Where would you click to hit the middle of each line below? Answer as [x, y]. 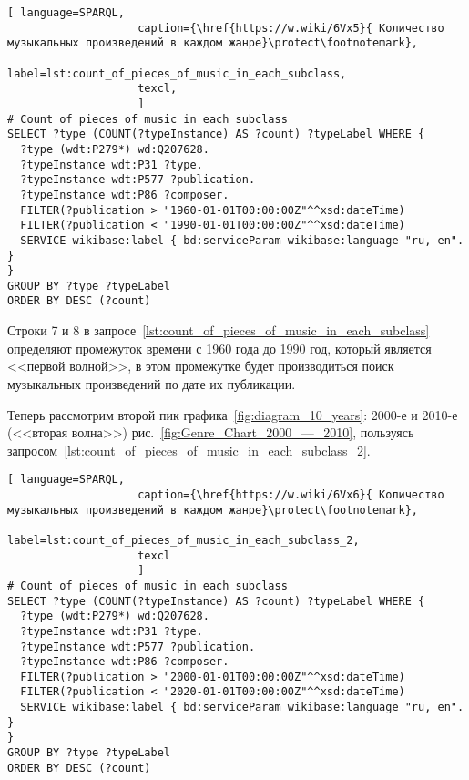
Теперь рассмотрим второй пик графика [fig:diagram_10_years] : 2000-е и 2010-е [233, 414]
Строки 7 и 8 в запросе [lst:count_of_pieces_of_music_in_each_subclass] [219, 330]
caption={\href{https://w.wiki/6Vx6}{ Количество [291, 494]
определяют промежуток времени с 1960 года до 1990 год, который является [219, 348]
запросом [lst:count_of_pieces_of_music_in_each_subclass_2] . [189, 450]
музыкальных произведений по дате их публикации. [152, 383]
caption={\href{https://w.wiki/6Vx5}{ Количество [291, 28]
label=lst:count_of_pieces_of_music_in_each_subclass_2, [184, 540]
